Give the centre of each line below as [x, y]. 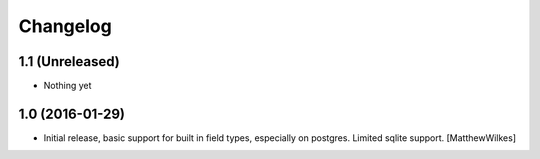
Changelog [65, 26]
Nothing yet [67, 86]
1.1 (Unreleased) [69, 61]
